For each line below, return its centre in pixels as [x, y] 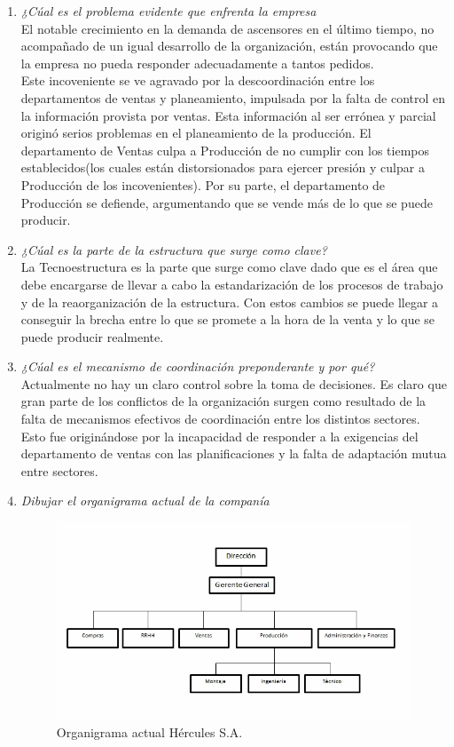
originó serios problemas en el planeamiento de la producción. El [196, 133]
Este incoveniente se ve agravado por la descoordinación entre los [198, 80]
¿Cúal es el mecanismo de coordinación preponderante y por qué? [198, 366]
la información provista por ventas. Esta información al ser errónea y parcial [228, 115]
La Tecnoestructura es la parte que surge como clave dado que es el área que [229, 267]
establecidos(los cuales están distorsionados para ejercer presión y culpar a [223, 167]
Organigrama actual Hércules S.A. [149, 731]
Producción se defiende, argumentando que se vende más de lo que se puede [227, 202]
